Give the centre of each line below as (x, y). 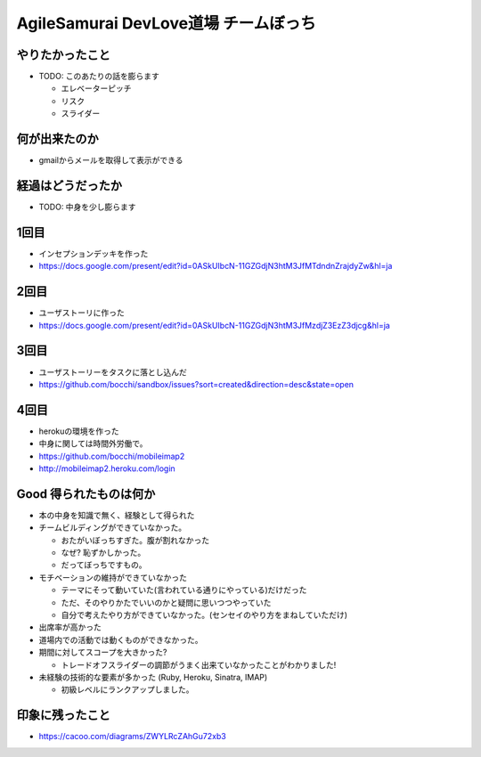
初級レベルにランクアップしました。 (127, 689)
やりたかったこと (63, 55)
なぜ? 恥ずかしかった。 (103, 553)
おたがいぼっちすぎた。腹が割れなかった (135, 540)
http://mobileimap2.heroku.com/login (107, 468)
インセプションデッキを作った (94, 253)
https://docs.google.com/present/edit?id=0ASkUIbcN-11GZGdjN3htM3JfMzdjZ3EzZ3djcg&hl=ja (215, 325)
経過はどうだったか (69, 186)
